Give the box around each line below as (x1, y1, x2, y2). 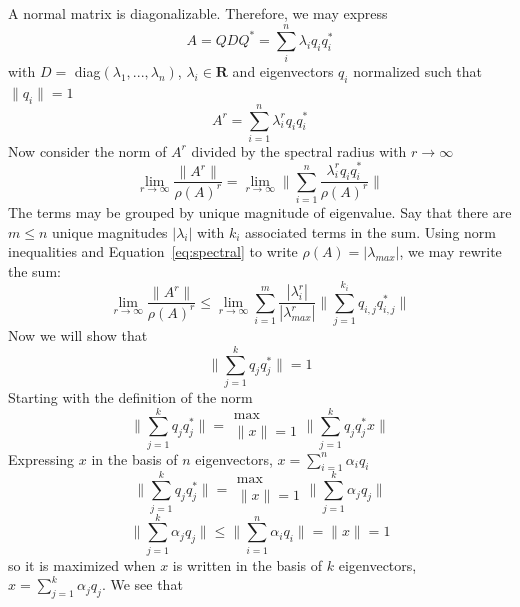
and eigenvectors (232, 61, 334, 82)
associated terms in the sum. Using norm (245, 221, 496, 242)
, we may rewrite (399, 241, 502, 262)
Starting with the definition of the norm (8, 386, 253, 407)
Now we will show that (8, 325, 148, 346)
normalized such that (353, 61, 483, 82)
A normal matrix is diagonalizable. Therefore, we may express (8, 3, 388, 24)
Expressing (8, 448, 75, 469)
